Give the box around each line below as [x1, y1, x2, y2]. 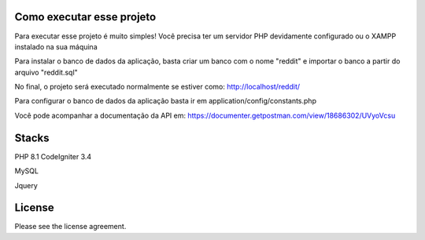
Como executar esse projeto [14, 10, 157, 24]
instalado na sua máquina [14, 42, 98, 51]
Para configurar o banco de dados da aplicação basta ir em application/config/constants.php [14, 96, 316, 106]
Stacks [14, 131, 50, 144]
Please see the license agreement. [14, 222, 127, 231]
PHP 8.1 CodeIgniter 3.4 [14, 151, 92, 161]
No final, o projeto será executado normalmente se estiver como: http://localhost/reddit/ [14, 82, 301, 92]
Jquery [14, 180, 39, 190]
